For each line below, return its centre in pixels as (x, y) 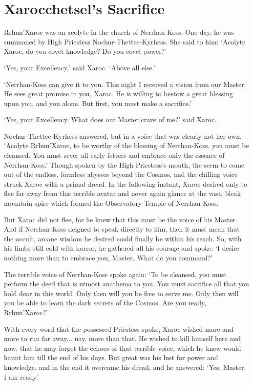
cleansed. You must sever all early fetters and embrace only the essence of (114, 155)
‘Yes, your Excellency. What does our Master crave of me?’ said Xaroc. (110, 119)
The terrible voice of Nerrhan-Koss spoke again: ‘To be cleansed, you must (115, 274)
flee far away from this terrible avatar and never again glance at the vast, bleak (122, 193)
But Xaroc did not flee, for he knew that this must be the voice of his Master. (121, 219)
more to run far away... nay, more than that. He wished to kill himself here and (122, 338)
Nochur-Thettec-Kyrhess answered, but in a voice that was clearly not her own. (123, 136)
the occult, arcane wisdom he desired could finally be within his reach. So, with (123, 238)
